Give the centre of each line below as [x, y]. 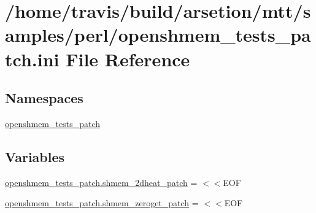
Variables [35, 156]
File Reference [128, 59]
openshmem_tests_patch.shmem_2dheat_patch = [101, 182]
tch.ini [32, 59]
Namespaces [44, 98]
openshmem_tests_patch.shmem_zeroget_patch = [102, 203]
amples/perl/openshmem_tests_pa [158, 35]
